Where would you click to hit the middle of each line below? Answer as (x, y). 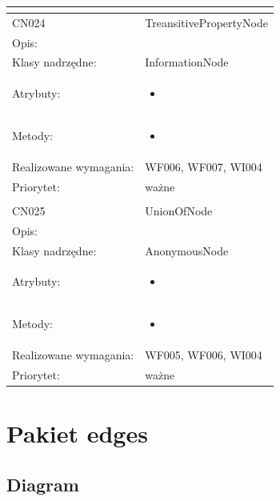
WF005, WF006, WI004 (204, 355)
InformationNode (187, 62)
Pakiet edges (77, 433)
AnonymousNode (187, 250)
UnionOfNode (179, 210)
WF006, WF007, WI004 (204, 166)
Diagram (43, 484)
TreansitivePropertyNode (206, 22)
